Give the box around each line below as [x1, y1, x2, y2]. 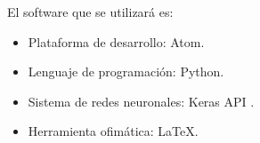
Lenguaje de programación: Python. [28, 62, 224, 81]
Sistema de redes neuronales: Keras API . [28, 91, 255, 110]
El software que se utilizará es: [7, 3, 174, 20]
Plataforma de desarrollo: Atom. [28, 32, 205, 51]
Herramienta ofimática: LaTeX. [28, 122, 199, 140]
